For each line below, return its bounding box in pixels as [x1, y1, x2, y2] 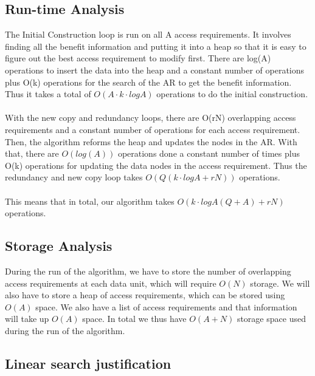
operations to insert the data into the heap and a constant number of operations [5, 63, 305, 76]
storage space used [237, 312, 306, 325]
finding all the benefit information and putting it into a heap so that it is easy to [5, 39, 306, 52]
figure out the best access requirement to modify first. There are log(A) [5, 52, 271, 64]
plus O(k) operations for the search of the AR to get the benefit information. [5, 75, 292, 88]
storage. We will [250, 276, 310, 289]
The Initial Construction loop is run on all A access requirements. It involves [5, 28, 291, 41]
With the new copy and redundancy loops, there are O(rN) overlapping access [5, 111, 296, 124]
